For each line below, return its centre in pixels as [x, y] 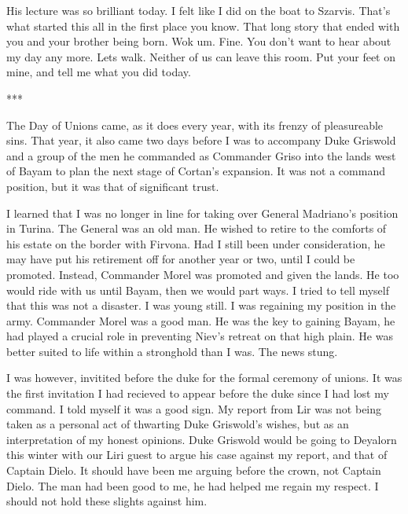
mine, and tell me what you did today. [99, 72]
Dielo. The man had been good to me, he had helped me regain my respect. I [193, 485]
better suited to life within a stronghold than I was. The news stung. [172, 351]
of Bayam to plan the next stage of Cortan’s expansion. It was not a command [196, 171]
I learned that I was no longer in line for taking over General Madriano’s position [202, 213]
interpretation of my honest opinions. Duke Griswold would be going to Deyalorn [202, 439]
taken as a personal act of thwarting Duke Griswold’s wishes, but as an [178, 424]
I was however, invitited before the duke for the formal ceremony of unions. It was [204, 378]
